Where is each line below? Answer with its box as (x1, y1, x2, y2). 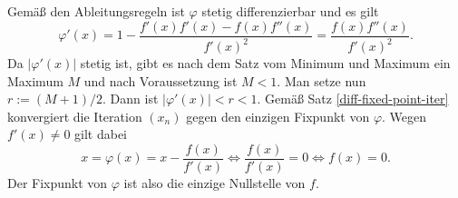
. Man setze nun (277, 71, 366, 90)
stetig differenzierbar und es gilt (201, 2, 379, 20)
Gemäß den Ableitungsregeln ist (7, 2, 185, 20)
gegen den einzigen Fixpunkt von (186, 106, 370, 125)
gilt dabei (74, 124, 127, 144)
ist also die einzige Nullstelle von (123, 173, 306, 193)
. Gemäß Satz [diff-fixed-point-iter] (257, 89, 449, 108)
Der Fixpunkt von (7, 173, 108, 193)
